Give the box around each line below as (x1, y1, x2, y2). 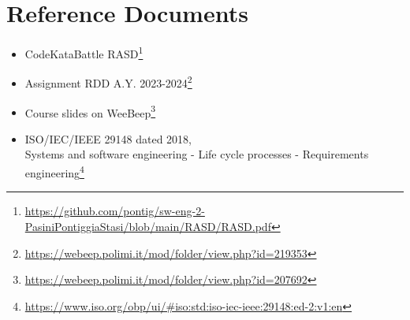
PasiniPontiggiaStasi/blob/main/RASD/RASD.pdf (24, 218, 271, 234)
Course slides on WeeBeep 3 (24, 102, 156, 121)
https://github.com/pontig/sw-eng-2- (24, 203, 205, 219)
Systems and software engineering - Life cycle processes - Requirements (24, 146, 369, 162)
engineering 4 (24, 162, 84, 180)
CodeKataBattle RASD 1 (24, 43, 143, 61)
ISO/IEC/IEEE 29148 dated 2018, (24, 130, 192, 147)
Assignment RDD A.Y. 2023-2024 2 (24, 73, 192, 91)
